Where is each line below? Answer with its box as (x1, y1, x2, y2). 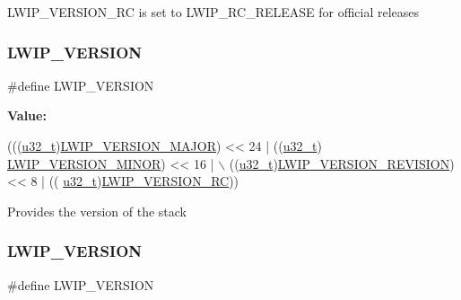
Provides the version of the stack (7, 201, 187, 220)
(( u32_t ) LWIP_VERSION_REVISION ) (229, 154, 455, 172)
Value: (7, 106, 47, 125)
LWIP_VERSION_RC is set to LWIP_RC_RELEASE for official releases (7, 3, 420, 21)
